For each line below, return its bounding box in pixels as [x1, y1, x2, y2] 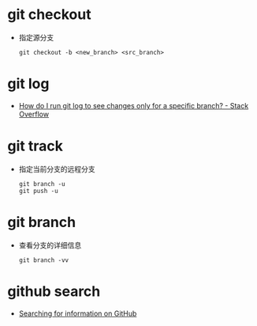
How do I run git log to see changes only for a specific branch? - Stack [18, 100, 249, 110]
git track [7, 137, 64, 155]
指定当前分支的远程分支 [18, 164, 95, 173]
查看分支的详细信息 [18, 240, 82, 250]
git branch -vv [18, 256, 69, 264]
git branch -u [18, 180, 65, 188]
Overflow [18, 109, 49, 119]
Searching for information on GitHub [18, 309, 137, 318]
